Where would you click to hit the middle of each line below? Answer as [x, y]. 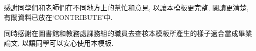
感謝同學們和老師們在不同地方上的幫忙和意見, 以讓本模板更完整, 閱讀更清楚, [126, 7]
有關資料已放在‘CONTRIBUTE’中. [58, 17]
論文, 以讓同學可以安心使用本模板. [59, 42]
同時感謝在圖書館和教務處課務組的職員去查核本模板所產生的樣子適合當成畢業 [128, 33]
